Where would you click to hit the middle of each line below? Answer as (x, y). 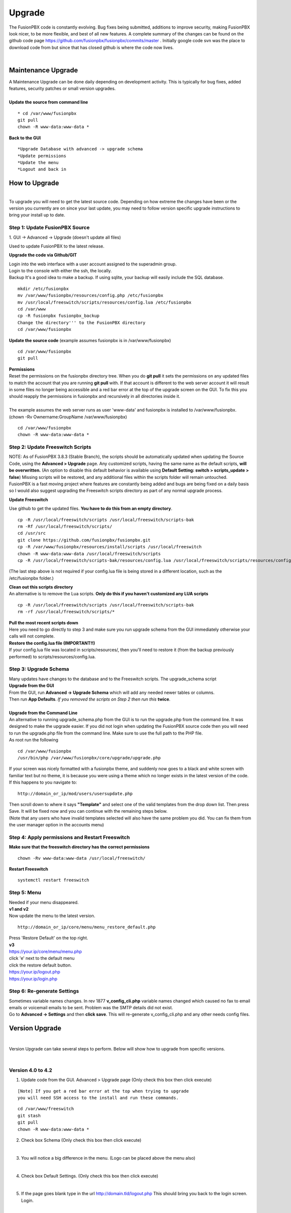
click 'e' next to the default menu (42, 958)
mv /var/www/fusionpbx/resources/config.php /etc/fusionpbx (90, 295)
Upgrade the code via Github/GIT (43, 255)
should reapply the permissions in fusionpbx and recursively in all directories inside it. (95, 396)
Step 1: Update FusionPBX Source (49, 228)
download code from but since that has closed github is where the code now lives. (91, 47)
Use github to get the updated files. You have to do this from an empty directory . (91, 508)
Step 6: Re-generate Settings (44, 991)
